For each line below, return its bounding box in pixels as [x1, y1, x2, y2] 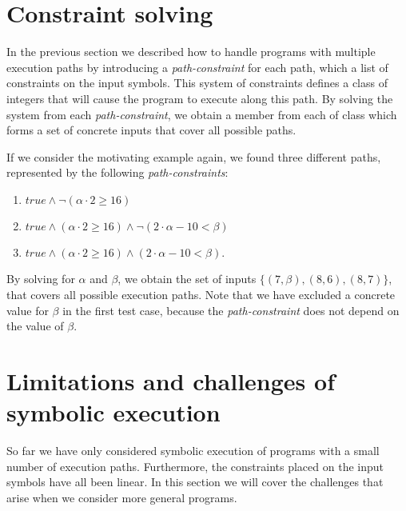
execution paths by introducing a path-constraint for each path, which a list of [6, 58, 388, 75]
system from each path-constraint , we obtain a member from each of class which [6, 106, 397, 122]
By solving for [6, 270, 75, 287]
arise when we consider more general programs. [6, 489, 237, 505]
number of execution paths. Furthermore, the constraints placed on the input [6, 457, 384, 474]
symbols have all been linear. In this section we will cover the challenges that [6, 473, 384, 490]
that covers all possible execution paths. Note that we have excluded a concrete [6, 286, 396, 303]
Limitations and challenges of [6, 365, 335, 397]
